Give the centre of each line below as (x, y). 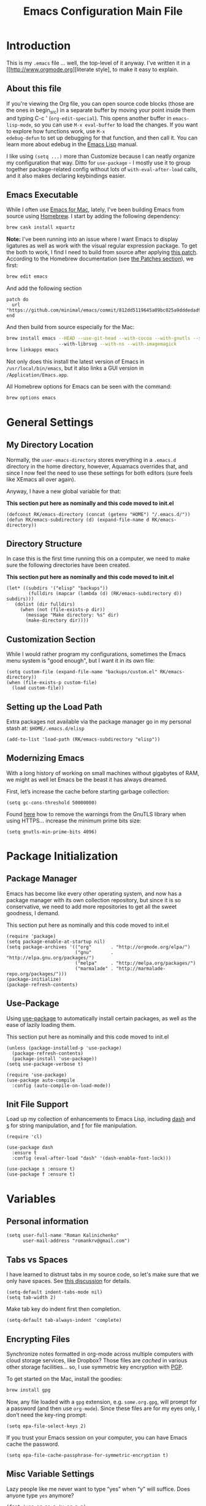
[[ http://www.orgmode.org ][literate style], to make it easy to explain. (93, 69)
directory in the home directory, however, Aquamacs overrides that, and (97, 466)
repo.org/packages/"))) (37, 974)
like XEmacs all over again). (41, 479)
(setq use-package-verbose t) (45, 1064)
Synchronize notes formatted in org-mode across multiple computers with (100, 1354)
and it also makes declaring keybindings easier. (66, 176)
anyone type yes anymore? (40, 1495)
